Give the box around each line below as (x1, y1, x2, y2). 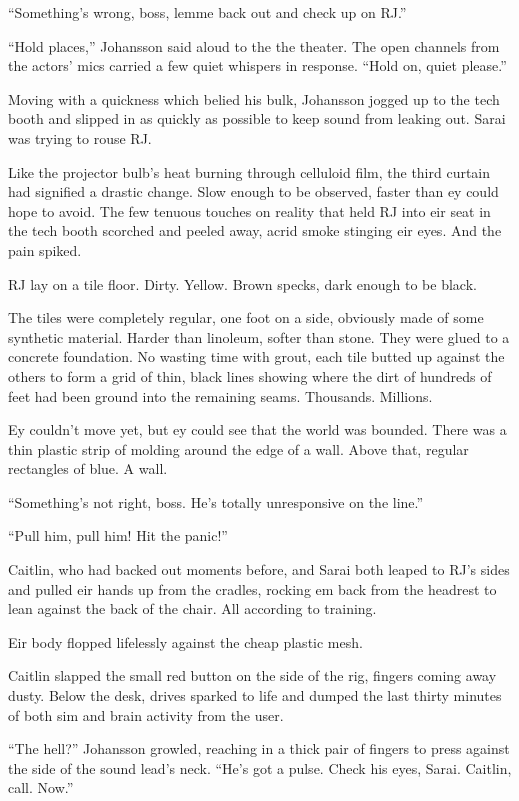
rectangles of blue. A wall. (8, 458, 168, 479)
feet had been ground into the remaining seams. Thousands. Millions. (8, 385, 433, 406)
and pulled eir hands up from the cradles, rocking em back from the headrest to (8, 578, 497, 599)
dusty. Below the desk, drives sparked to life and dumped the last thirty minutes (8, 685, 502, 706)
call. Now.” (8, 777, 74, 798)
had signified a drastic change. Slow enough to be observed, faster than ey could (8, 181, 499, 202)
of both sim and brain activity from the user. (8, 704, 284, 725)
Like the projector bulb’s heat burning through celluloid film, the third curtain (8, 161, 491, 182)
